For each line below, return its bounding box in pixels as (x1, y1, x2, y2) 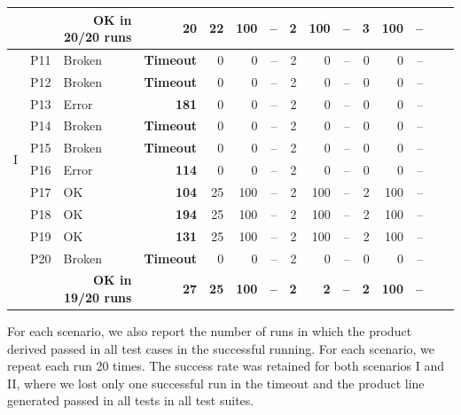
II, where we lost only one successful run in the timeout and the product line (7, 373, 425, 392)
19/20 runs (63, 287, 132, 306)
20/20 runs (63, 27, 132, 46)
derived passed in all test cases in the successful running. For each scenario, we (7, 339, 435, 357)
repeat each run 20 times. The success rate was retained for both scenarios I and (7, 356, 445, 375)
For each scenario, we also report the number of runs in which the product (7, 322, 412, 341)
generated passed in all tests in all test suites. (7, 391, 254, 410)
